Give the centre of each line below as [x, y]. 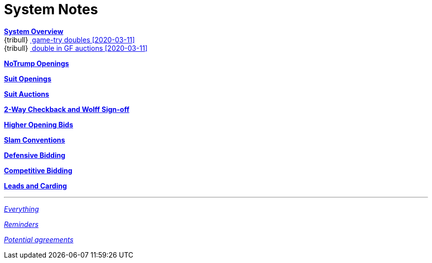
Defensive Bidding [35, 155]
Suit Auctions [27, 94]
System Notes [51, 9]
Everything [21, 209]
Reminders [21, 224]
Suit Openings [28, 78]
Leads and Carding [36, 186]
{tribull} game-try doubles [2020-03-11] [70, 39]
